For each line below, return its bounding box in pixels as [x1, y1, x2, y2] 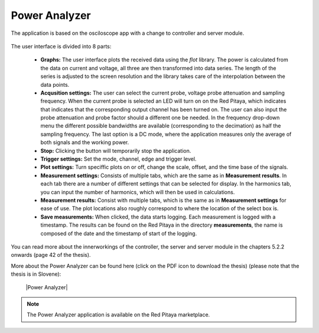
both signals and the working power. [40, 139, 129, 146]
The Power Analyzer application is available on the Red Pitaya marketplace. [27, 311, 210, 318]
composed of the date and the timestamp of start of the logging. [40, 230, 197, 237]
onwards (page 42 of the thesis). [11, 252, 91, 259]
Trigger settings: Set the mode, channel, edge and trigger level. [40, 155, 197, 162]
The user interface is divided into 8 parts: [11, 43, 112, 50]
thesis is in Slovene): [11, 270, 61, 277]
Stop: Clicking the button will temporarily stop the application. [40, 147, 191, 154]
